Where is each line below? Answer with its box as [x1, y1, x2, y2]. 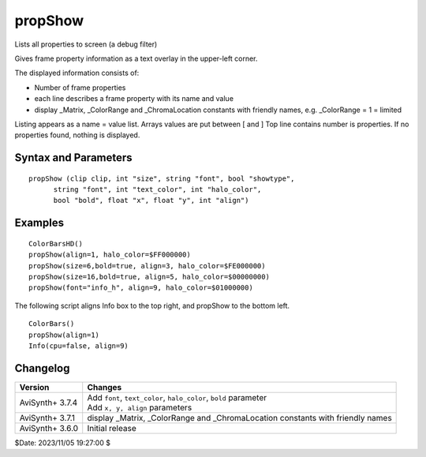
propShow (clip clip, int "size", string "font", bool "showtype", [28, 174, 295, 183]
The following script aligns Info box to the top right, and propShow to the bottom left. [14, 301, 290, 310]
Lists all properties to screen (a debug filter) [14, 39, 158, 49]
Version [19, 381, 50, 392]
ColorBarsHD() [28, 239, 83, 248]
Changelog [14, 361, 70, 375]
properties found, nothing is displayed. [14, 130, 140, 140]
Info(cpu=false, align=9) [28, 342, 129, 350]
